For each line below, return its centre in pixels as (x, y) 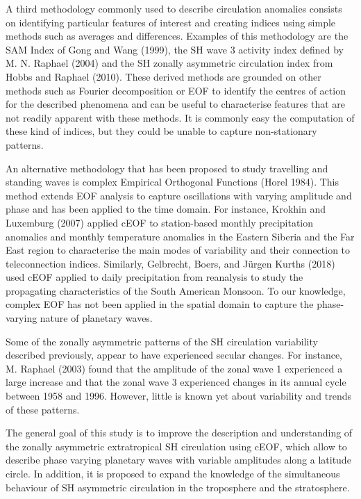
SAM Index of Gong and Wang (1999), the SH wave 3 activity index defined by (175, 49)
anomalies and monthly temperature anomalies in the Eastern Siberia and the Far (180, 236)
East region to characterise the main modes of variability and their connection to (178, 250)
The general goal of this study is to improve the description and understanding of (179, 433)
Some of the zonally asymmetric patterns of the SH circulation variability (162, 341)
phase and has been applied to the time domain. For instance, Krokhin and (166, 209)
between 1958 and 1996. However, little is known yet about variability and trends (179, 396)
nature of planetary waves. (96, 318)
